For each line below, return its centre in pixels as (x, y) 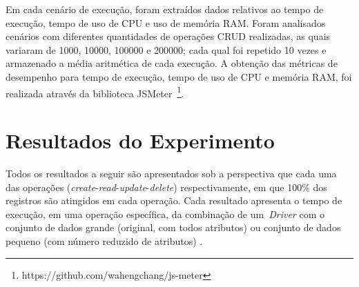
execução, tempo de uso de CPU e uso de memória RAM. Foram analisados (166, 22)
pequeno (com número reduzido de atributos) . (104, 240)
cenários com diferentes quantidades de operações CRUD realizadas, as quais (168, 36)
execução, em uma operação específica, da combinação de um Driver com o (165, 214)
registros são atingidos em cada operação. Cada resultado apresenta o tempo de (174, 200)
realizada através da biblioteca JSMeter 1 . (95, 92)
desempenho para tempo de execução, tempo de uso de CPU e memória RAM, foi (179, 76)
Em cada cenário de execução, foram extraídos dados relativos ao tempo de (165, 9)
